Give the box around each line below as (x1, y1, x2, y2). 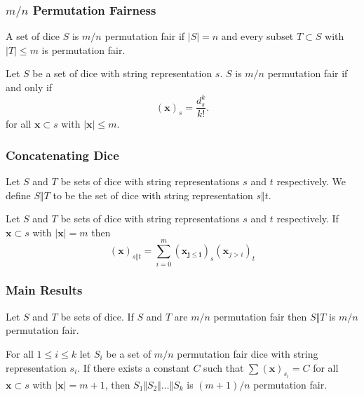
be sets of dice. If (60, 309, 134, 323)
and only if (6, 80, 53, 95)
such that (203, 360, 244, 375)
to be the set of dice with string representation (53, 187, 253, 202)
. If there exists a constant (77, 360, 190, 375)
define (6, 187, 31, 202)
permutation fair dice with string (177, 346, 318, 361)
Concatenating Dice (6, 146, 119, 163)
